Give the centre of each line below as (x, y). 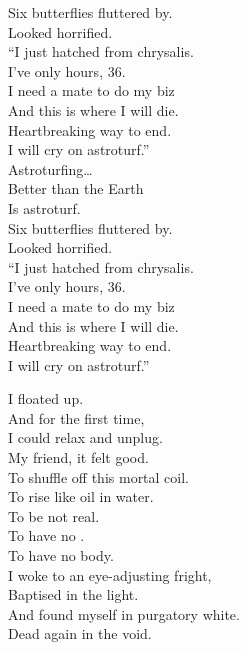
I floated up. (46, 398)
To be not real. (54, 515)
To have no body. (61, 555)
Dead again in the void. (80, 633)
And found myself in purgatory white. (124, 613)
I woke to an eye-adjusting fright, (110, 574)
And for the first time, (76, 417)
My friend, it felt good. (78, 457)
